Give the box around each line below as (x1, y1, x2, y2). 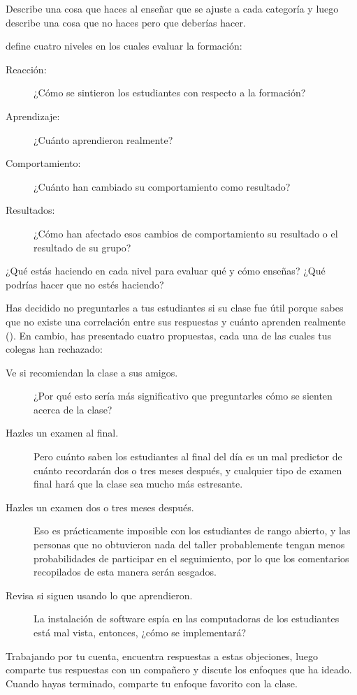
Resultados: (6, 203, 55, 217)
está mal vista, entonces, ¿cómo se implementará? (34, 625, 246, 639)
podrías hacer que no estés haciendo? (6, 277, 164, 291)
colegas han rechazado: (6, 342, 103, 356)
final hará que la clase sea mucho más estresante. (34, 476, 243, 491)
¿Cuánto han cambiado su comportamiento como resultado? (34, 179, 291, 193)
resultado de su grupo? (34, 240, 131, 254)
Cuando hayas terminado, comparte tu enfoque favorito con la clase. (6, 675, 298, 690)
